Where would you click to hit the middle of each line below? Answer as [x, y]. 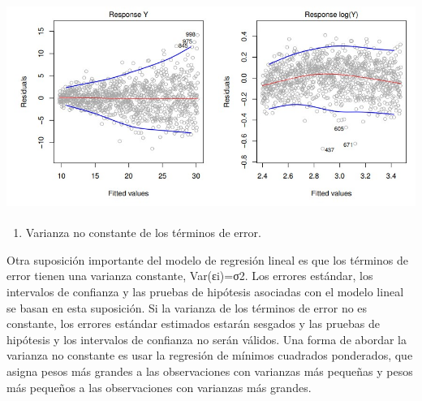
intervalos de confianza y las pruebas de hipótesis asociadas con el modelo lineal [205, 292]
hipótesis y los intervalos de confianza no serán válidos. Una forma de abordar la [207, 339]
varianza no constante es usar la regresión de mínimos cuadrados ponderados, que [210, 355]
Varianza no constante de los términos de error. [143, 233]
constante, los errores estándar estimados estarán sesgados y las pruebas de [193, 323]
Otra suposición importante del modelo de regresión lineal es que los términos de [207, 259]
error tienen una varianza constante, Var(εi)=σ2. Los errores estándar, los [190, 276]
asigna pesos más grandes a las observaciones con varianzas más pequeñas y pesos [210, 371]
